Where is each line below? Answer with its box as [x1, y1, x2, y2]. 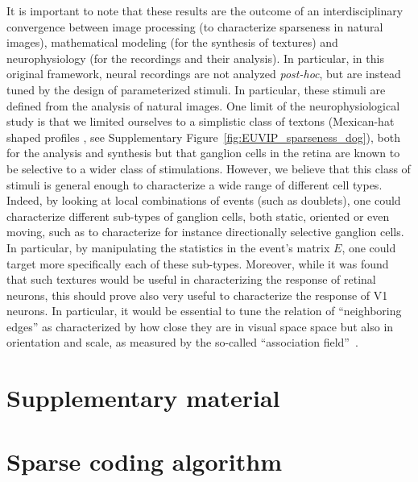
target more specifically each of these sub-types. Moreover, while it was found [6, 255, 389, 272]
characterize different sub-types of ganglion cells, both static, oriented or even [6, 207, 390, 224]
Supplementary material [6, 381, 280, 414]
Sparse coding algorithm [6, 444, 282, 477]
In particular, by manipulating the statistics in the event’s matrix [6, 239, 330, 256]
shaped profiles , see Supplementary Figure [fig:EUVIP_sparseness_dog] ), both [6, 128, 400, 145]
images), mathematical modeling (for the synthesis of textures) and [6, 34, 338, 51]
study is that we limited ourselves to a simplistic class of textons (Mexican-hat [6, 113, 395, 130]
